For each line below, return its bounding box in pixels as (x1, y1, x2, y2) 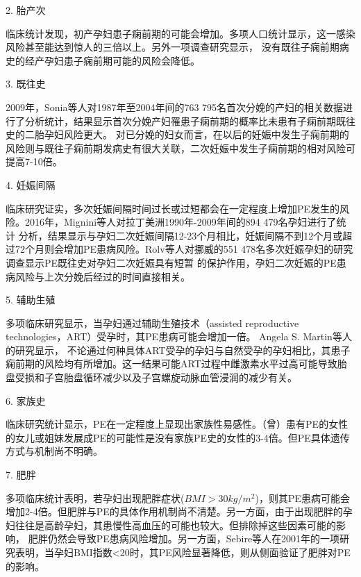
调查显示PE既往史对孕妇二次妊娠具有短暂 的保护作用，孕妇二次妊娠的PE (6, 255, 337, 269)
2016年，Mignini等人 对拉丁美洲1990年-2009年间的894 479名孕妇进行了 (24, 215, 337, 229)
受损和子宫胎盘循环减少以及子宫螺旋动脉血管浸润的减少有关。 (15, 370, 297, 385)
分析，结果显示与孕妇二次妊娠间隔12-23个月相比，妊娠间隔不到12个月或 (18, 228, 343, 242)
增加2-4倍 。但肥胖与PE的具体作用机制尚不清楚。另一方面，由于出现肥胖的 (6, 504, 343, 519)
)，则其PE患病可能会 (255, 490, 350, 505)
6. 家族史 (6, 393, 46, 408)
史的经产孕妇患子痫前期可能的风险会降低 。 (6, 53, 200, 67)
